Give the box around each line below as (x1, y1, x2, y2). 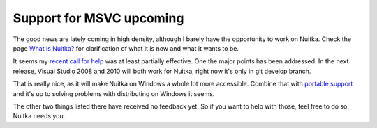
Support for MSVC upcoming (13, 10, 184, 26)
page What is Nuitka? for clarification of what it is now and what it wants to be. (13, 44, 239, 52)
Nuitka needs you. (13, 112, 66, 120)
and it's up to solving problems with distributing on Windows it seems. (13, 89, 215, 97)
